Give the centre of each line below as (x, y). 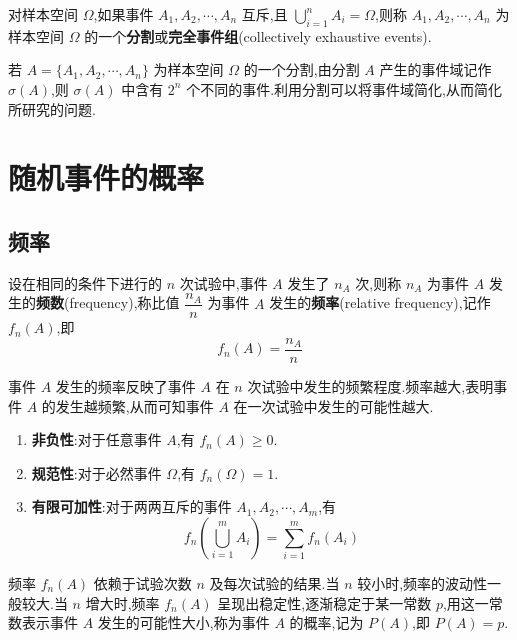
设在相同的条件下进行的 (85, 282)
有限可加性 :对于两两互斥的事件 (131, 506)
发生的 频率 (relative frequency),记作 (380, 302)
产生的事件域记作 (435, 69)
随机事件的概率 (106, 177)
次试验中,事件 (223, 282)
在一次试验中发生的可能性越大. (333, 405)
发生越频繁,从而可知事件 (134, 405)
